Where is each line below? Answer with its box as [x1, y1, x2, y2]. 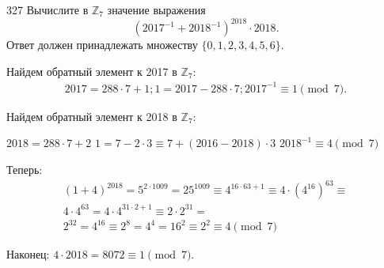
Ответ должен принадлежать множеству [6, 36, 198, 53]
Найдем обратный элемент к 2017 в [6, 62, 177, 79]
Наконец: [6, 246, 50, 262]
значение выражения [107, 2, 206, 17]
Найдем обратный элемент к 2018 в [6, 108, 177, 124]
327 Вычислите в [6, 2, 89, 17]
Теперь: [6, 161, 43, 177]
